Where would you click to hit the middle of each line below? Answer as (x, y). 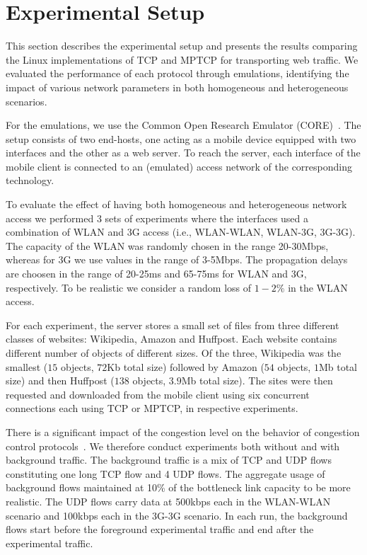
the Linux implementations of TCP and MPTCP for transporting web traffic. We (182, 59)
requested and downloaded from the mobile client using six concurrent (158, 394)
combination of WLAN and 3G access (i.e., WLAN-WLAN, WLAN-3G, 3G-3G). (181, 232)
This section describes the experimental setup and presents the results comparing (182, 46)
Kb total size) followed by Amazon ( (186, 366)
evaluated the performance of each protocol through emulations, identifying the (177, 73)
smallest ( (27, 366)
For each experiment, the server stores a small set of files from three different (173, 325)
